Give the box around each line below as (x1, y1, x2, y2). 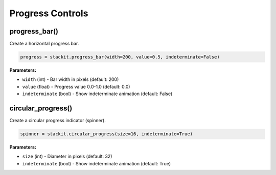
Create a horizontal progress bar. (9, 41, 79, 47)
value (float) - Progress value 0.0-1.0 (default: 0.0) (22, 83, 130, 90)
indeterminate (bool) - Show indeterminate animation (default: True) (22, 160, 171, 166)
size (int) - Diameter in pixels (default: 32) (22, 153, 112, 160)
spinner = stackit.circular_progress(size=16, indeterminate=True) (20, 131, 193, 137)
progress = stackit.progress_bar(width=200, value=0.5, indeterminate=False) (20, 54, 220, 60)
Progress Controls (9, 8, 88, 19)
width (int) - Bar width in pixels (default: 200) (22, 76, 119, 82)
